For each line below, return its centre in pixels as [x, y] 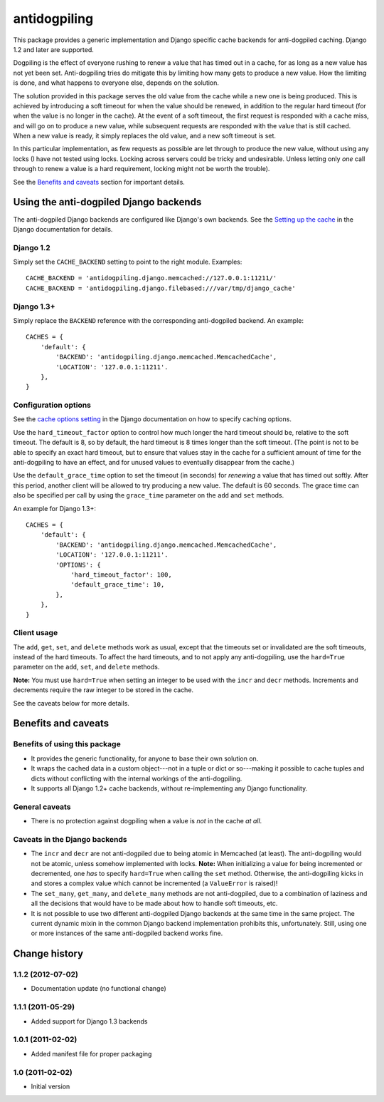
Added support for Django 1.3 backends [89, 1021]
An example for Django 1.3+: [54, 508]
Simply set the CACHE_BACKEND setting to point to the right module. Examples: [128, 262]
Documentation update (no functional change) [98, 989]
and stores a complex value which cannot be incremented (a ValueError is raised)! [154, 883]
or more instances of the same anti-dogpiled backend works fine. [127, 933]
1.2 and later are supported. [53, 49]
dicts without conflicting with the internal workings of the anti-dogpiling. [137, 778]
